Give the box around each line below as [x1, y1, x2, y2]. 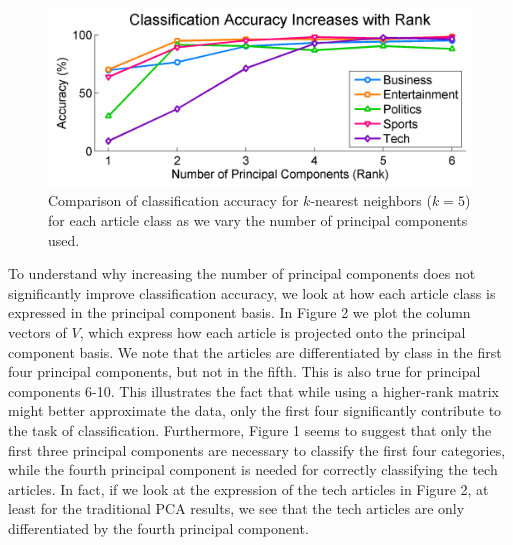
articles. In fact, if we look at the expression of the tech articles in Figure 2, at [8, 478, 489, 499]
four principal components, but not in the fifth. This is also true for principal [8, 361, 481, 382]
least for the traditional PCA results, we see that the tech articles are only [8, 498, 465, 519]
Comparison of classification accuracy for [48, 190, 299, 211]
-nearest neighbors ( [310, 190, 432, 211]
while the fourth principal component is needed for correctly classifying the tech [8, 459, 498, 480]
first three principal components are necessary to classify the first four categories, [8, 439, 506, 460]
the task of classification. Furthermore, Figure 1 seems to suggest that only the [8, 420, 492, 440]
